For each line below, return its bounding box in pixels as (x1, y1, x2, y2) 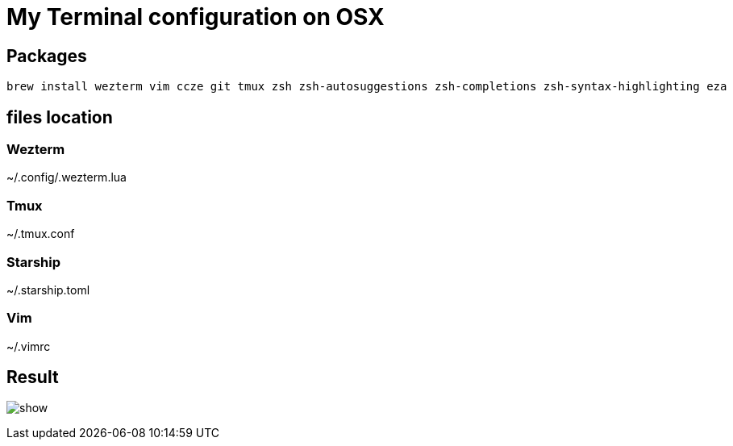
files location (6, 106, 113, 127)
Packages (6, 45, 87, 66)
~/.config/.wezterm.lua (6, 170, 127, 185)
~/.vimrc (6, 339, 51, 353)
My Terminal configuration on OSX (6, 3, 385, 31)
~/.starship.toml (6, 282, 90, 297)
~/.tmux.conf (6, 227, 75, 241)
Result (6, 367, 59, 388)
